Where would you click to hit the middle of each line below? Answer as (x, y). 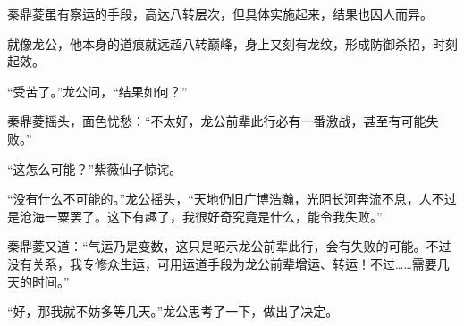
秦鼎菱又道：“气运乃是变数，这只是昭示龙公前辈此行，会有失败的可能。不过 (229, 246)
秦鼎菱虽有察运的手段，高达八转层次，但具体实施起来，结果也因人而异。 (220, 13)
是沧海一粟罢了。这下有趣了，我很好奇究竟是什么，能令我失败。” (195, 216)
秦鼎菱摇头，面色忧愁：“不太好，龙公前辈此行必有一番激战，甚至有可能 (217, 121)
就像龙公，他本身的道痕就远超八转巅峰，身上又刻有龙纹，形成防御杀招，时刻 (232, 43)
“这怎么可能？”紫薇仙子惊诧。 (95, 168)
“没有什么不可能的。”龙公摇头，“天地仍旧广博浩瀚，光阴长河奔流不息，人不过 (232, 199)
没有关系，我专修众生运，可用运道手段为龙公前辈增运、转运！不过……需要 (222, 263)
